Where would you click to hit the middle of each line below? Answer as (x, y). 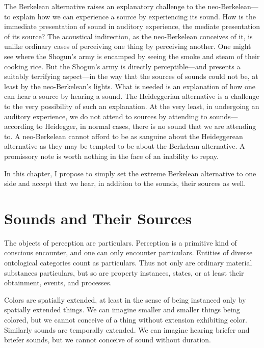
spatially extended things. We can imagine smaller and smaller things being (122, 310)
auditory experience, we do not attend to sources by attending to (106, 116)
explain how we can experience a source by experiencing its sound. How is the (134, 16)
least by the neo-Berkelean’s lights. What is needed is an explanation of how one (130, 86)
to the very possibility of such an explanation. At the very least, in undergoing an (132, 106)
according (19, 126)
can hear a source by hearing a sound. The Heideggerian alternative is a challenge (132, 96)
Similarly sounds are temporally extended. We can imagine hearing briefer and (127, 329)
